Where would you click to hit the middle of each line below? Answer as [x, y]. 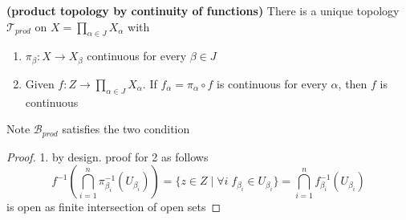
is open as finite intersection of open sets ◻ [114, 207]
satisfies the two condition [126, 129]
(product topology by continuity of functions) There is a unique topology [203, 10]
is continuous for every [272, 83]
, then [353, 83]
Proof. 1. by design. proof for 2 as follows [108, 156]
